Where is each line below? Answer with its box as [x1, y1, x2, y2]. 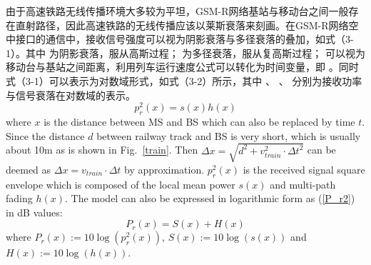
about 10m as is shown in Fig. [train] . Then [6, 142, 198, 157]
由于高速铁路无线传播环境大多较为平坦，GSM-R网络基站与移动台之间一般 [6, 4, 349, 18]
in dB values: [6, 204, 63, 219]
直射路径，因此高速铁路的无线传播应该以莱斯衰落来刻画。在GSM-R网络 [15, 17, 349, 32]
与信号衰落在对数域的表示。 [6, 87, 136, 102]
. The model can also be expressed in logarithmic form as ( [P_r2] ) [64, 191, 355, 206]
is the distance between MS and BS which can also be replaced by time [44, 114, 355, 129]
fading [6, 191, 33, 206]
